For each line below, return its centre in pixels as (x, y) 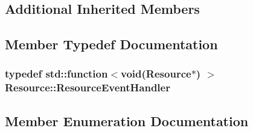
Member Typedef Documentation (111, 44)
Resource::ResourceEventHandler (88, 87)
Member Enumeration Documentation (127, 120)
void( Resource (156, 74)
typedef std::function (56, 74)
